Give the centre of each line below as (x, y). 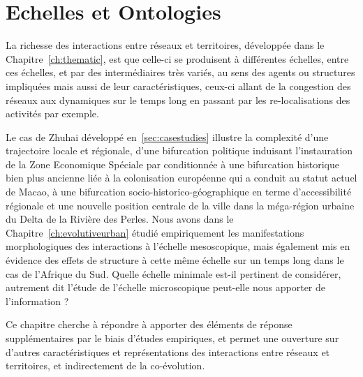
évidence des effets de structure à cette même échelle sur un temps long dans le (175, 260)
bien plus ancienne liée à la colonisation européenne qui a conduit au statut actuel (181, 178)
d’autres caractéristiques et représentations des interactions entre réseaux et (168, 352)
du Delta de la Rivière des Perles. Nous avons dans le (120, 219)
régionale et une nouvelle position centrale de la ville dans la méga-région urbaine (180, 205)
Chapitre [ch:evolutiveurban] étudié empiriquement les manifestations (155, 232)
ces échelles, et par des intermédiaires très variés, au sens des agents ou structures (180, 72)
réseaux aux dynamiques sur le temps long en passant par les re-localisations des (178, 99)
